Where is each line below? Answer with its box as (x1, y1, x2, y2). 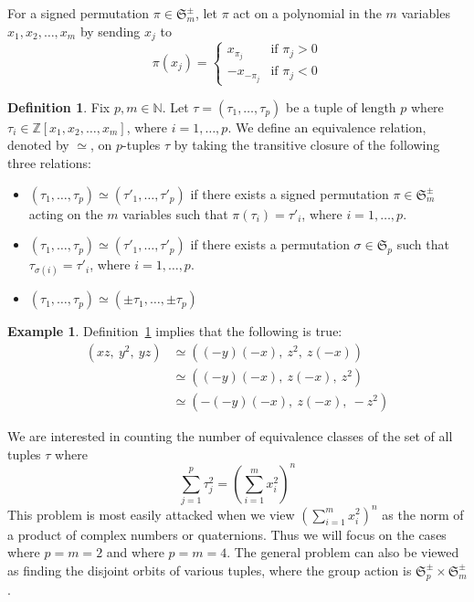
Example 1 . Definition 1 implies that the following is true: (7, 322, 342, 341)
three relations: (7, 153, 91, 172)
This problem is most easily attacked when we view (7, 504, 295, 523)
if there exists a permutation (190, 235, 350, 254)
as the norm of (382, 504, 464, 523)
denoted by (7, 135, 69, 154)
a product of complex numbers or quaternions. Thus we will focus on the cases (7, 524, 447, 544)
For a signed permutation (7, 4, 150, 22)
